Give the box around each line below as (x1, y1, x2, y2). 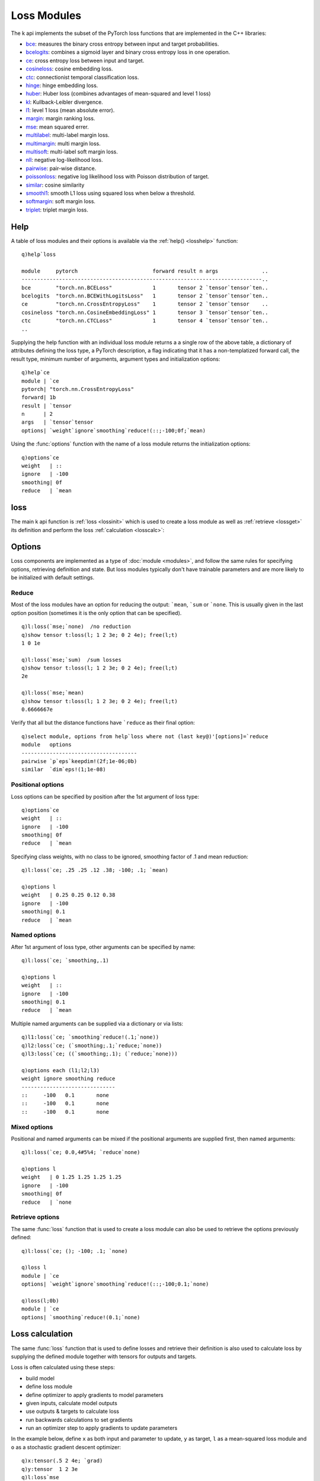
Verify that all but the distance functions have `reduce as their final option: (11, 719, 196, 726)
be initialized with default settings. (11, 574, 95, 581)
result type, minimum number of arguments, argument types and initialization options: (11, 355, 220, 363)
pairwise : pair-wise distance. (25, 165, 97, 172)
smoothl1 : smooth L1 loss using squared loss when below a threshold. (25, 190, 196, 197)
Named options (11, 931, 56, 939)
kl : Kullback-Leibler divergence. (25, 98, 103, 105)
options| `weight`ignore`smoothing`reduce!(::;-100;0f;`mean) (21, 427, 206, 434)
